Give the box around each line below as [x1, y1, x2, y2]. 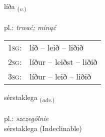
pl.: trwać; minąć [4, 21, 56, 32]
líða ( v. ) [4, 1, 26, 12]
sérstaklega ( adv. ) [4, 92, 55, 104]
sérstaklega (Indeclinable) [4, 122, 82, 133]
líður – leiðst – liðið [29, 56, 97, 68]
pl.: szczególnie [4, 113, 49, 123]
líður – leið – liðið [29, 70, 91, 82]
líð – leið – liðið [29, 41, 83, 53]
